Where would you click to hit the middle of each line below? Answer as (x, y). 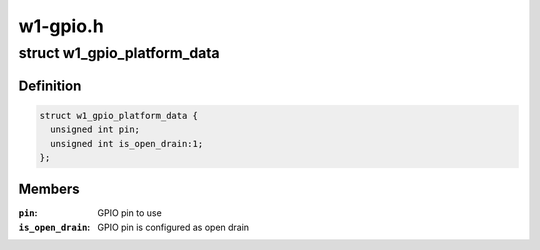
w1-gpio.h (61, 26)
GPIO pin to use (129, 213)
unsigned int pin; (95, 129)
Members (49, 189)
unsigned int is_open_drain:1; (127, 143)
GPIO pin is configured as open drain (173, 227)
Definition (50, 85)
